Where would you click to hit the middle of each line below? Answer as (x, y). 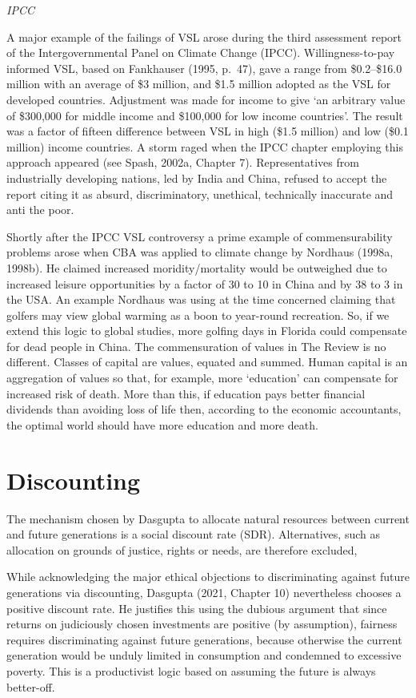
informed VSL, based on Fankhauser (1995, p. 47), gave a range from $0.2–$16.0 (204, 68)
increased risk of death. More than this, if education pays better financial (186, 393)
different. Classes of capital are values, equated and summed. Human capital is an (207, 362)
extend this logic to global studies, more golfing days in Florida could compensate (207, 331)
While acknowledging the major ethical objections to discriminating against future (208, 577)
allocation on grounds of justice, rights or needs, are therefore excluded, (182, 549)
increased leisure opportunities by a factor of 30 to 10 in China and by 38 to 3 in (205, 283)
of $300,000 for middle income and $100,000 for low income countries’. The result (205, 115)
